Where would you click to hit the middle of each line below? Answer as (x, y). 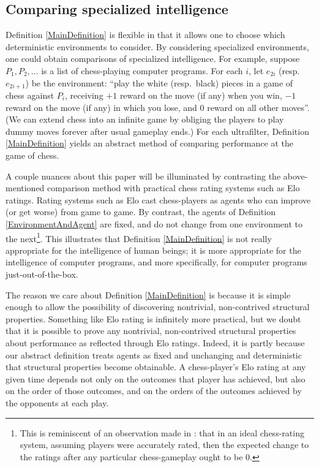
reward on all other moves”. (258, 107)
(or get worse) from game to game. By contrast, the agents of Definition (141, 212)
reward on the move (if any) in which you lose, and (101, 107)
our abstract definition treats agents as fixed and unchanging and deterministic (154, 355)
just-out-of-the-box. (42, 274)
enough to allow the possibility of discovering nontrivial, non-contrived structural (158, 307)
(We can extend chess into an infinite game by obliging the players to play (145, 119)
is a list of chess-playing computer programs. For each (142, 70)
